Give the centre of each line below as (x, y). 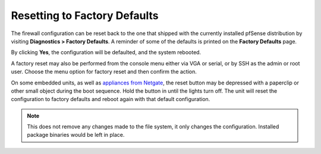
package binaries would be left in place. (76, 135)
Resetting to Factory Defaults (85, 15)
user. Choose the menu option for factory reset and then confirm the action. (104, 72)
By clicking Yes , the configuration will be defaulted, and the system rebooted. (106, 52)
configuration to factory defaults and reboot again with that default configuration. (111, 99)
